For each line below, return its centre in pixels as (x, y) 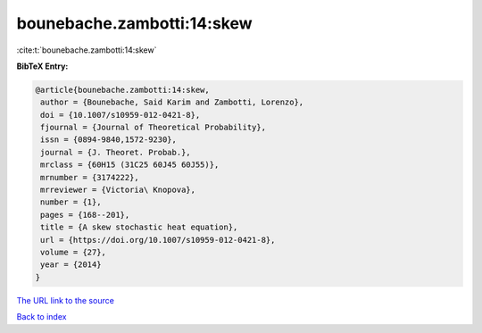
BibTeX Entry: (42, 66)
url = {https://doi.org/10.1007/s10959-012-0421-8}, (158, 240)
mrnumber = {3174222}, (90, 177)
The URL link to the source (66, 300)
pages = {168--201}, (85, 215)
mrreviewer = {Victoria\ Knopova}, (118, 190)
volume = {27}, (74, 252)
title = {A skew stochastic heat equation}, (139, 227)
